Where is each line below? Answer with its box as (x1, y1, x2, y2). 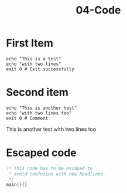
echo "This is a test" (6, 56, 61, 62)
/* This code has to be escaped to (6, 165, 93, 171)
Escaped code (6, 146, 77, 160)
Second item (6, 86, 69, 99)
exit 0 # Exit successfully (6, 66, 75, 72)
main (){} (6, 182, 28, 188)
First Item (6, 36, 54, 50)
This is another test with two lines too (6, 126, 97, 133)
